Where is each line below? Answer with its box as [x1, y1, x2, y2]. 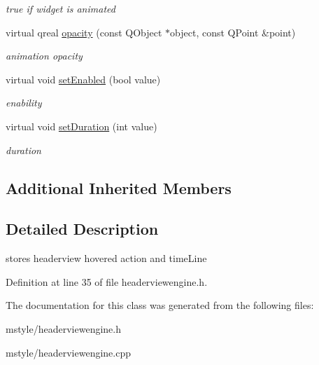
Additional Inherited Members [6, 177, 232, 198]
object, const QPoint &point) [170, 25, 296, 39]
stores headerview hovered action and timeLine [6, 251, 207, 266]
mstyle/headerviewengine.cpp [6, 345, 132, 359]
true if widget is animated [6, 1, 115, 15]
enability [6, 95, 42, 110]
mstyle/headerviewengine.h [6, 321, 122, 336]
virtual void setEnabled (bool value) [6, 71, 161, 86]
